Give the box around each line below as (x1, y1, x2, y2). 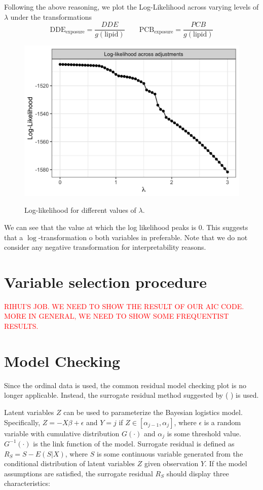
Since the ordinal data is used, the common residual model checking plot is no (4, 380, 246, 390)
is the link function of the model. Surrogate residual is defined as (33, 438, 235, 448)
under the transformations (10, 11, 92, 22)
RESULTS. (4, 321, 39, 331)
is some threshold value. (167, 428, 241, 438)
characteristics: (4, 478, 50, 488)
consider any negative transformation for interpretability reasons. (4, 242, 206, 252)
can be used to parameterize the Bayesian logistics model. (63, 406, 243, 417)
